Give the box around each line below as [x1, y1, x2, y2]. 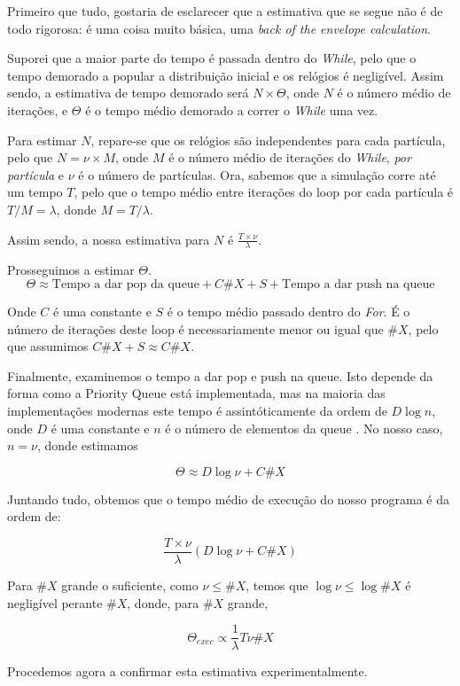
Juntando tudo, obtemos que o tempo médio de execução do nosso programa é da [7, 489, 450, 508]
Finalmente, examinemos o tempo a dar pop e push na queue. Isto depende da [7, 366, 433, 385]
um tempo [7, 183, 63, 201]
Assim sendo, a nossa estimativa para [7, 230, 210, 248]
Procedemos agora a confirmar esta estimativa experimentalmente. [7, 662, 368, 681]
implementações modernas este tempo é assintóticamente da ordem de [7, 401, 387, 419]
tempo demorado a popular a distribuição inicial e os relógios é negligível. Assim [7, 66, 444, 84]
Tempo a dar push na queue [282, 277, 435, 291]
